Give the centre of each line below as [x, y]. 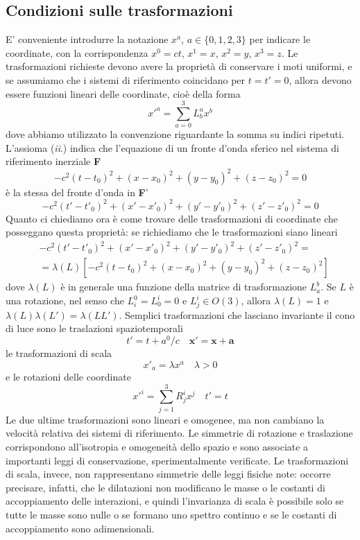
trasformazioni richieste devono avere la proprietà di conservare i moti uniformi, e [179, 66]
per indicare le [280, 39]
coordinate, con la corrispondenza [77, 52]
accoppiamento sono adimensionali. [80, 528]
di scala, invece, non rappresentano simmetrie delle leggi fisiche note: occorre [168, 474]
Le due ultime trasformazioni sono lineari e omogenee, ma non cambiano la [165, 419]
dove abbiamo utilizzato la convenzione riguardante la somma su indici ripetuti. [175, 134]
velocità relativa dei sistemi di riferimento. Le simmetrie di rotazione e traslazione [179, 433]
